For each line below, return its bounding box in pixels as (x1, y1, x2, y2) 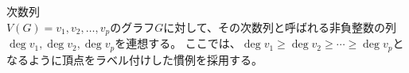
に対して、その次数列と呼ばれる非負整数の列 (163, 18, 397, 35)
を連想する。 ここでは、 (115, 35, 241, 52)
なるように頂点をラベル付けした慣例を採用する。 (6, 51, 263, 67)
